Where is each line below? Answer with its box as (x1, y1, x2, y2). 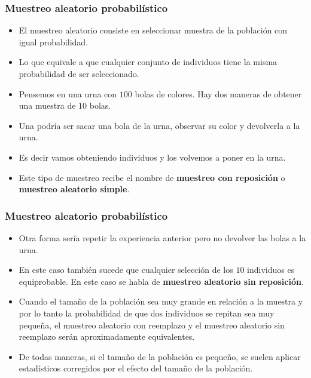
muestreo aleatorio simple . (19, 183, 130, 195)
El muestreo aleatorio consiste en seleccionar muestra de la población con (19, 24, 288, 36)
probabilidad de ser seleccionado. (19, 67, 139, 79)
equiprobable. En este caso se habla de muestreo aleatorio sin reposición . (19, 275, 304, 287)
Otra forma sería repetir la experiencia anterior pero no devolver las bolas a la (19, 231, 306, 244)
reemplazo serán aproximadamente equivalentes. (19, 330, 195, 343)
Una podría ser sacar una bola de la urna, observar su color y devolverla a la (19, 119, 300, 131)
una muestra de (19, 99, 76, 112)
